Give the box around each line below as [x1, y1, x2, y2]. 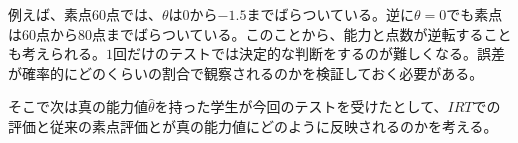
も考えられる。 [8, 43, 106, 64]
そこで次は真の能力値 [8, 96, 148, 117]
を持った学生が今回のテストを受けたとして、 [154, 96, 448, 117]
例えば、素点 [8, 4, 92, 24]
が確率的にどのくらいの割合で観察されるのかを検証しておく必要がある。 [8, 62, 484, 83]
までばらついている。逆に [246, 4, 414, 24]
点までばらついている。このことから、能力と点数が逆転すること [92, 23, 512, 44]
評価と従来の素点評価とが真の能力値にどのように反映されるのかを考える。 [8, 115, 498, 136]
